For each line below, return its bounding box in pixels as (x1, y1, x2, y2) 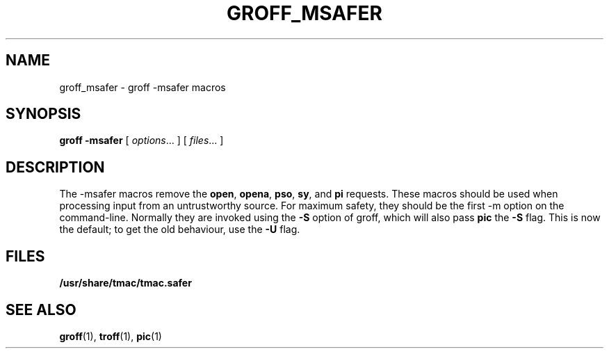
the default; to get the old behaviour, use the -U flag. (59, 223, 300, 236)
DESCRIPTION (6, 158, 105, 176)
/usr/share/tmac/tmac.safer (59, 277, 192, 289)
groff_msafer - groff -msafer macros (59, 81, 226, 93)
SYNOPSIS (6, 105, 81, 123)
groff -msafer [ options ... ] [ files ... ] (59, 134, 224, 147)
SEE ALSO (6, 300, 76, 319)
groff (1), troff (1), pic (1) (59, 330, 162, 342)
